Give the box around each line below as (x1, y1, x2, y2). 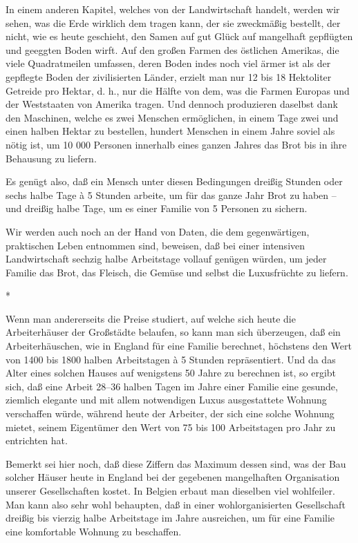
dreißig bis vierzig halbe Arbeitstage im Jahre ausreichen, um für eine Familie (6, 511, 335, 525)
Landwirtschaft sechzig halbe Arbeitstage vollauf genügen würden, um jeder (6, 251, 327, 266)
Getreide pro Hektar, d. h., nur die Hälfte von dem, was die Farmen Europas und (6, 83, 350, 97)
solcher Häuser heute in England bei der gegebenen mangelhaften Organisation (6, 470, 340, 484)
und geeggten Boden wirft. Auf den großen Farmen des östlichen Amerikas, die (6, 42, 339, 57)
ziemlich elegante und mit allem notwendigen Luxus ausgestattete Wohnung (6, 392, 327, 407)
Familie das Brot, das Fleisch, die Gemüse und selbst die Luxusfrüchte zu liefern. (6, 265, 348, 279)
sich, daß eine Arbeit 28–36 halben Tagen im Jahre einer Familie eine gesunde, (6, 379, 338, 393)
